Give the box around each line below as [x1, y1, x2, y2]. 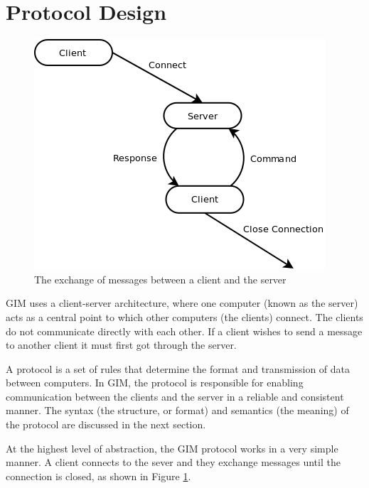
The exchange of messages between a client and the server [34, 271, 287, 286]
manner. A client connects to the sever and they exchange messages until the [6, 455, 341, 470]
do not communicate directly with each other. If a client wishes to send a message [6, 323, 363, 338]
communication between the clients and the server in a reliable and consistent [6, 389, 344, 403]
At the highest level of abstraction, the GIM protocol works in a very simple [6, 440, 338, 455]
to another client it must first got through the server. [6, 337, 237, 352]
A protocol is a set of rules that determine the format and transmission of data [6, 361, 351, 376]
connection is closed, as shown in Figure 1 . [6, 468, 191, 483]
